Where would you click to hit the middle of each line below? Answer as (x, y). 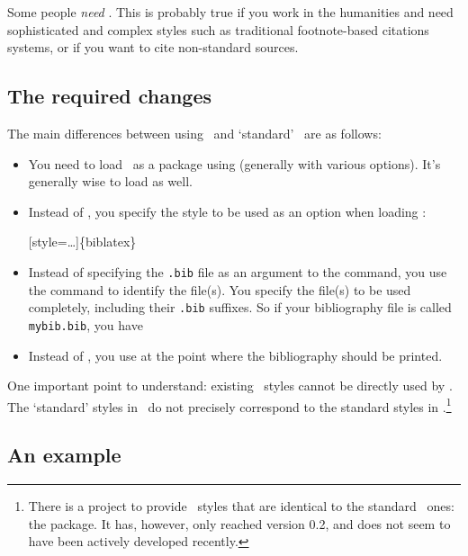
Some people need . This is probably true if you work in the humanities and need (230, 12)
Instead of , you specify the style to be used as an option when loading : (227, 211)
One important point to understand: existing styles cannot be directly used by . (230, 386)
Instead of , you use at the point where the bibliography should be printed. (235, 355)
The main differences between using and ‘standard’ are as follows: (194, 133)
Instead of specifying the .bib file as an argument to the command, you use (238, 271)
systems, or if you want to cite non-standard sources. (153, 47)
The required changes (110, 96)
